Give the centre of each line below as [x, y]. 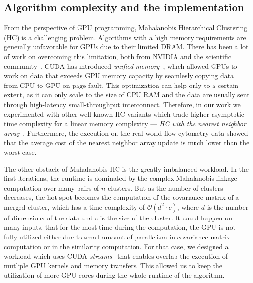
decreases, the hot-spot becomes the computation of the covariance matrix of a [122, 197]
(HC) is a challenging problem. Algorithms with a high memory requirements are [125, 37]
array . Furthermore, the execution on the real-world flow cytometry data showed [126, 133]
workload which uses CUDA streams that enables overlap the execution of [116, 256]
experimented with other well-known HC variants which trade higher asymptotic [124, 114]
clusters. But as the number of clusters [165, 187]
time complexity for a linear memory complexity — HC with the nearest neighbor [125, 123]
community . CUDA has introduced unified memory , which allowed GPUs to [121, 66]
